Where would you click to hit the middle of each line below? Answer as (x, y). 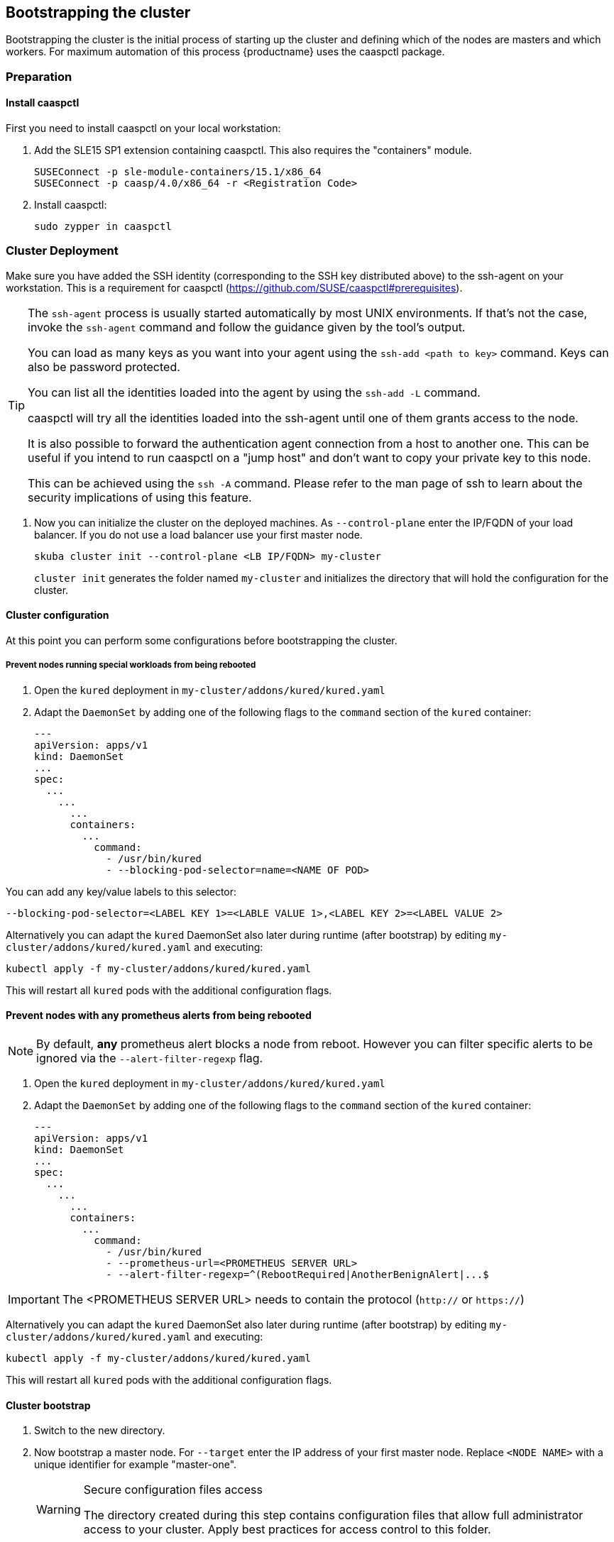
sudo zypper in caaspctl (103, 227)
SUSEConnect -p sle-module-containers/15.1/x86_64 (178, 172)
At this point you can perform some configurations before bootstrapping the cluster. (202, 640)
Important (34, 1299)
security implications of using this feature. (140, 497)
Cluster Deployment (62, 251)
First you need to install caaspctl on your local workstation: (143, 128)
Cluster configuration (57, 615)
